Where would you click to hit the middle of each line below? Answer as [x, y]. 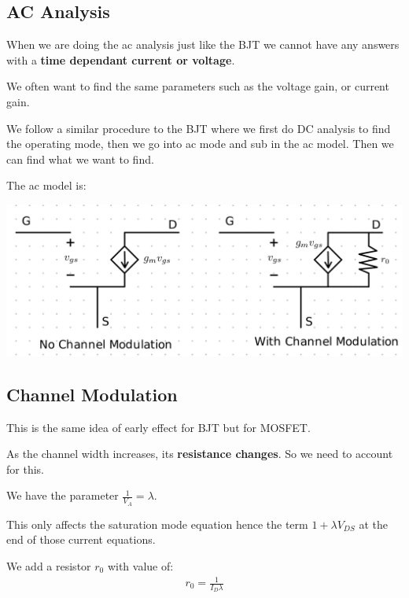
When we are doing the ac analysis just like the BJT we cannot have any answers [203, 44]
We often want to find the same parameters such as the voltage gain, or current [198, 86]
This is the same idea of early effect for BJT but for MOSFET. [158, 427]
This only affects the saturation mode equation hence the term [157, 524]
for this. [25, 469]
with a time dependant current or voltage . [121, 59]
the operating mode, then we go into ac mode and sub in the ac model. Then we [200, 144]
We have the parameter [63, 495]
